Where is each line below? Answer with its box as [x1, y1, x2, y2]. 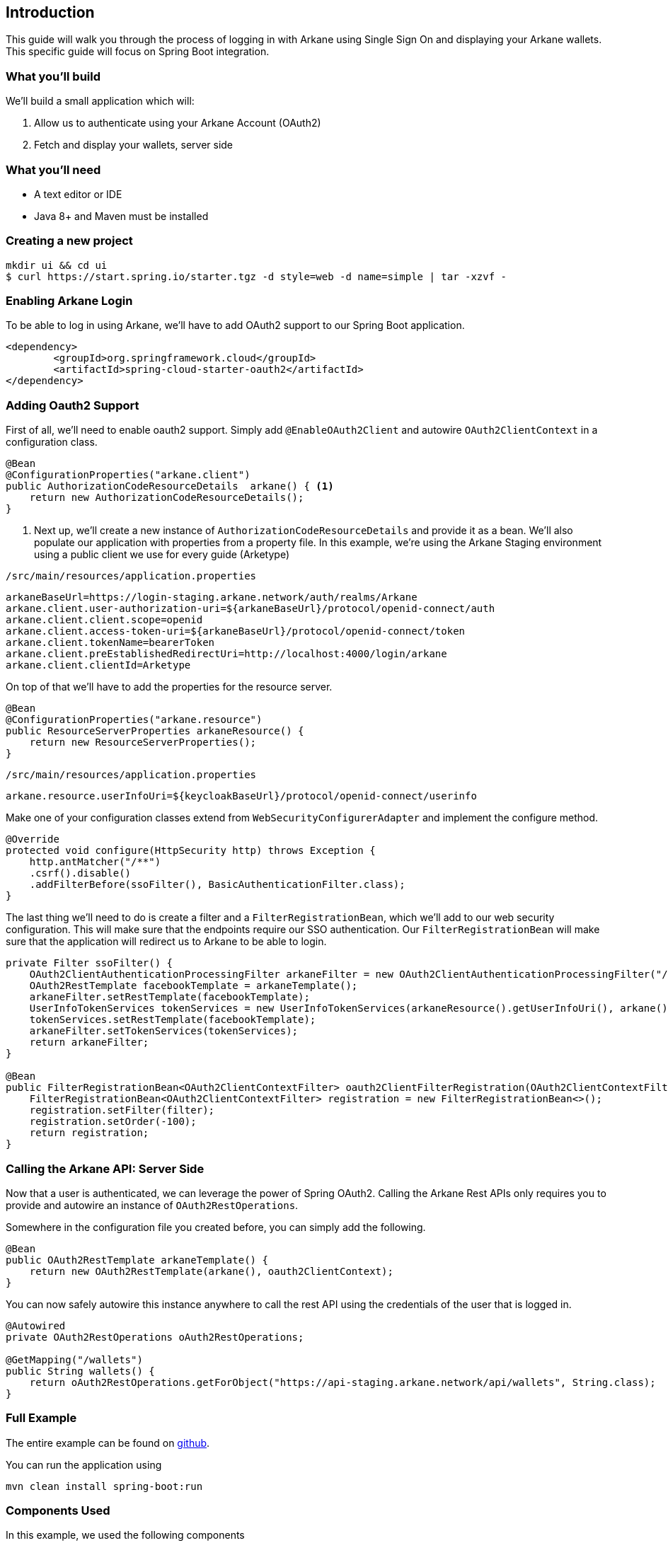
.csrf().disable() [29, 867, 132, 879]
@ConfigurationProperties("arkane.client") [6, 469, 250, 481]
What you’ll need [6, 162, 101, 177]
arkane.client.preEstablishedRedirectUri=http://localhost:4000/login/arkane [6, 648, 447, 660]
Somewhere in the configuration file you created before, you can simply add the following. [6, 1220, 426, 1233]
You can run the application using [6, 1458, 162, 1471]
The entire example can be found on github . [6, 1436, 210, 1449]
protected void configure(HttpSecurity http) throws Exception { [6, 845, 376, 857]
